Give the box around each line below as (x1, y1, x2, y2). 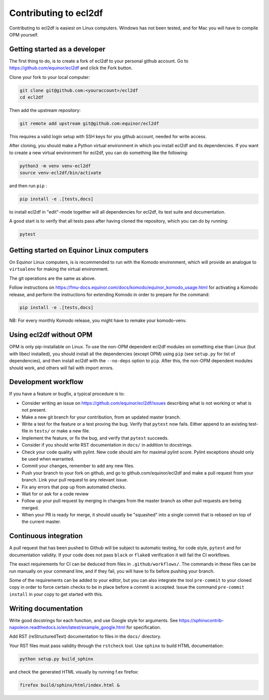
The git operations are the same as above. (9, 275, 96, 281)
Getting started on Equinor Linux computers (9, 246, 149, 254)
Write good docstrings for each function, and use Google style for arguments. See (9, 617, 178, 623)
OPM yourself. (9, 31, 39, 37)
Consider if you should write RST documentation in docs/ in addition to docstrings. (21, 442, 193, 448)
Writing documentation (9, 604, 83, 613)
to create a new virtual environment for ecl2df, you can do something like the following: (9, 150, 189, 156)
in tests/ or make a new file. (29, 428, 90, 434)
